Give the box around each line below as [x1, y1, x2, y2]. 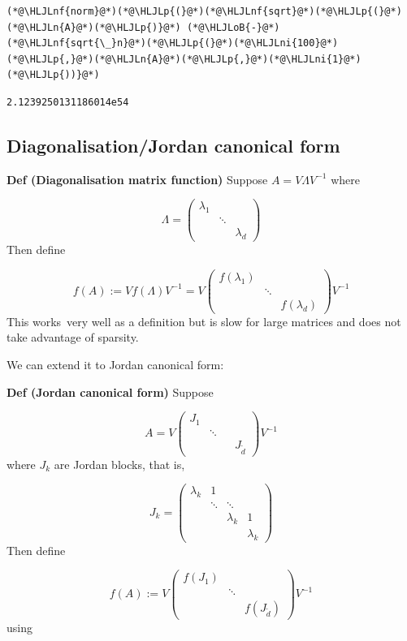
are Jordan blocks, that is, [54, 455, 185, 472]
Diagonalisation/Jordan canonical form [6, 132, 340, 157]
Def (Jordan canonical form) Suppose [6, 383, 214, 400]
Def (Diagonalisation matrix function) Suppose [6, 170, 268, 187]
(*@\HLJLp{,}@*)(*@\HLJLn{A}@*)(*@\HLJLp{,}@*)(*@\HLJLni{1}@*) [6, 53, 362, 65]
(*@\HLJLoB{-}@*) [186, 21, 280, 33]
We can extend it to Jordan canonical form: [6, 356, 224, 373]
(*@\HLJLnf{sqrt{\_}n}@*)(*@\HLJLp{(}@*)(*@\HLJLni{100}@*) [6, 37, 339, 49]
